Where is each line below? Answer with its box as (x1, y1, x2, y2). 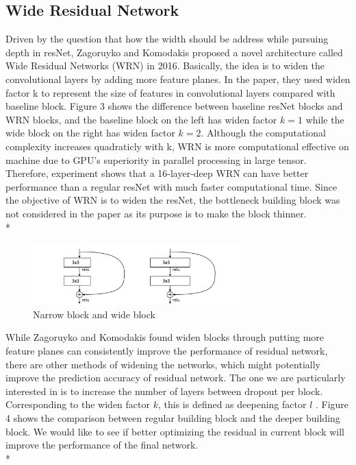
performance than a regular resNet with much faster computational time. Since (5, 179, 338, 193)
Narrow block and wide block (33, 307, 155, 321)
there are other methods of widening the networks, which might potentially (5, 357, 320, 371)
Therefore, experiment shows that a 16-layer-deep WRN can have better (5, 166, 309, 180)
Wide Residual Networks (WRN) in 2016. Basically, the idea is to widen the (5, 58, 325, 73)
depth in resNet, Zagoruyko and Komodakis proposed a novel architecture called (5, 45, 343, 59)
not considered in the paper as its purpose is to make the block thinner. (5, 206, 307, 220)
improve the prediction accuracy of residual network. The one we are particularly (5, 370, 346, 385)
